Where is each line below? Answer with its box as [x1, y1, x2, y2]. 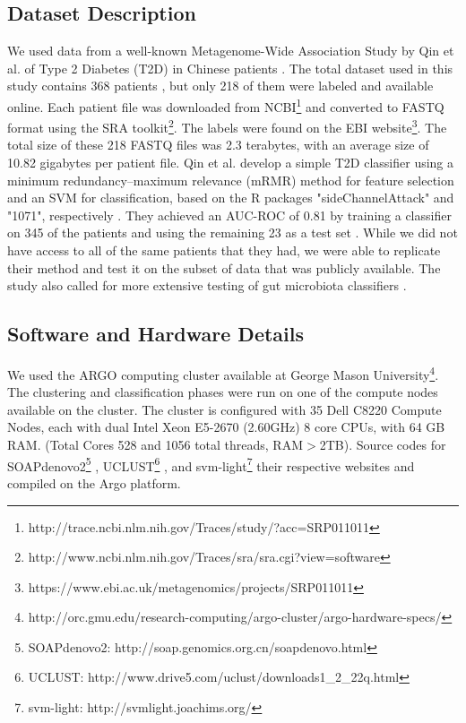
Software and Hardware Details [7, 320, 305, 348]
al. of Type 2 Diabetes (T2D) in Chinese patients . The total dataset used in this [7, 58, 453, 77]
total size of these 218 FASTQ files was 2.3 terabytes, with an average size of [7, 135, 429, 154]
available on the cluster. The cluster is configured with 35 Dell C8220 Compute [7, 400, 442, 418]
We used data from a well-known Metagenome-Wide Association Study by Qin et [7, 41, 454, 60]
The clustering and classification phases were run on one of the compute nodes [7, 383, 438, 401]
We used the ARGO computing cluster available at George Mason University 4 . [7, 363, 439, 383]
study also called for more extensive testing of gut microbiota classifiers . [7, 276, 407, 295]
